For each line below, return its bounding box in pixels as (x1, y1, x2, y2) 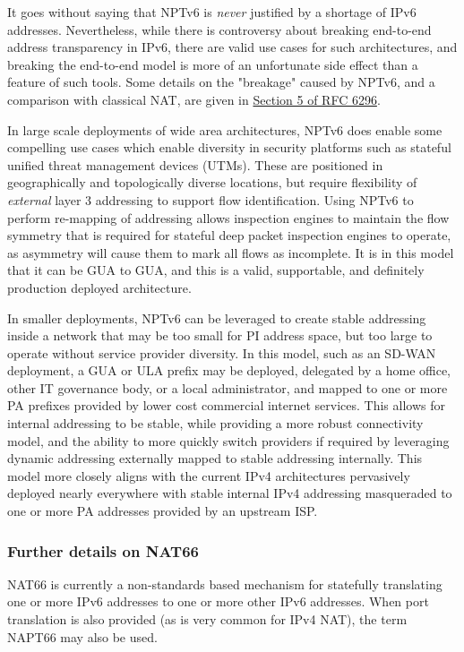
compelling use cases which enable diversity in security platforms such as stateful (7, 138, 451, 157)
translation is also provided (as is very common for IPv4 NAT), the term (7, 610, 408, 629)
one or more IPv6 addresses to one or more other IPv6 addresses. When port (7, 592, 429, 611)
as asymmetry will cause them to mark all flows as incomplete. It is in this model (7, 243, 454, 262)
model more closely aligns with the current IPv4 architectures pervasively (7, 466, 410, 485)
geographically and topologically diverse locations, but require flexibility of (7, 173, 417, 192)
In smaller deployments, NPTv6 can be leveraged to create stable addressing (7, 308, 426, 327)
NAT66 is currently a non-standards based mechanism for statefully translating (7, 574, 443, 593)
